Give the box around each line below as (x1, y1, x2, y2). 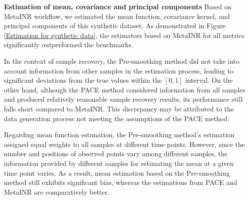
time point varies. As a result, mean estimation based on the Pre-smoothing (4, 167, 230, 178)
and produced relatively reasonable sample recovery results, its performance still (4, 94, 243, 104)
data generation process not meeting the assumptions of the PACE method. (4, 113, 230, 123)
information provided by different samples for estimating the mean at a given (4, 158, 234, 168)
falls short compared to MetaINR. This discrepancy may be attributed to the (4, 103, 234, 113)
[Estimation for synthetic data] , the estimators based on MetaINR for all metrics (4, 30, 245, 40)
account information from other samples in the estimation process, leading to (4, 65, 233, 75)
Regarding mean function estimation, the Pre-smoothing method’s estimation (4, 129, 235, 140)
